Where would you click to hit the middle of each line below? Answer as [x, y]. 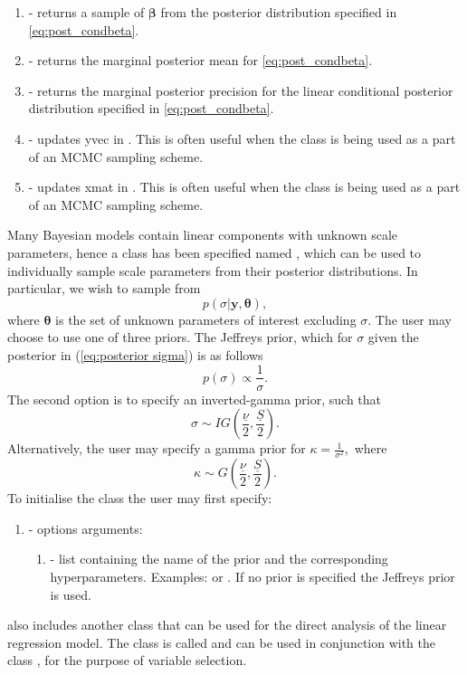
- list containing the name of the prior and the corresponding [219, 559]
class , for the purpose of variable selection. [127, 660]
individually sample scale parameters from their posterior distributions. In [213, 270]
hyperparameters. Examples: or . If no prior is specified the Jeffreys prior [253, 577]
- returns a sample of [86, 12]
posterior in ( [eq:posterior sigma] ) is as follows [135, 354]
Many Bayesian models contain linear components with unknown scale [203, 235]
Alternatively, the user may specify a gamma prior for [157, 448]
